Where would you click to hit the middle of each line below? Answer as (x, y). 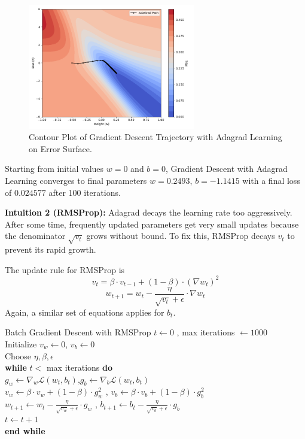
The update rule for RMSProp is (65, 269)
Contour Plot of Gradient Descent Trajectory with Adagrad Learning (155, 137)
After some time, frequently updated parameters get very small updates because (152, 224)
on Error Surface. (60, 148)
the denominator (35, 236)
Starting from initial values (54, 169)
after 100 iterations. (85, 192)
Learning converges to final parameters (76, 181)
